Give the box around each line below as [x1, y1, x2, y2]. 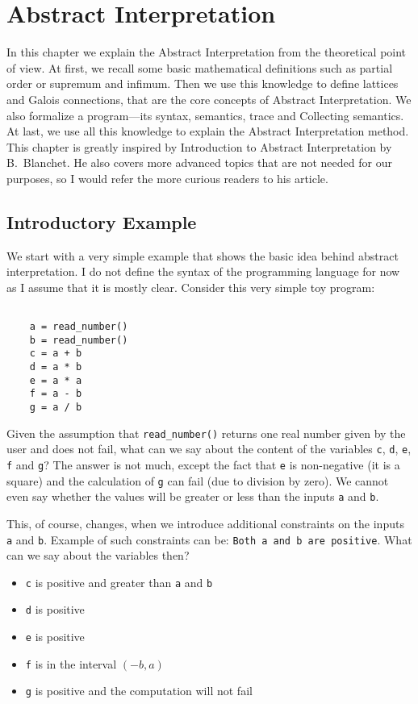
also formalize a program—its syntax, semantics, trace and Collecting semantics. [6, 106, 404, 123]
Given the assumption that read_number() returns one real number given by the [6, 424, 406, 441]
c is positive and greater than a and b [25, 573, 213, 590]
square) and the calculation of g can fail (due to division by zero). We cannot [6, 472, 389, 489]
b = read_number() [29, 334, 128, 346]
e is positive [25, 628, 85, 645]
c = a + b [29, 348, 82, 360]
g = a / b [29, 402, 82, 414]
